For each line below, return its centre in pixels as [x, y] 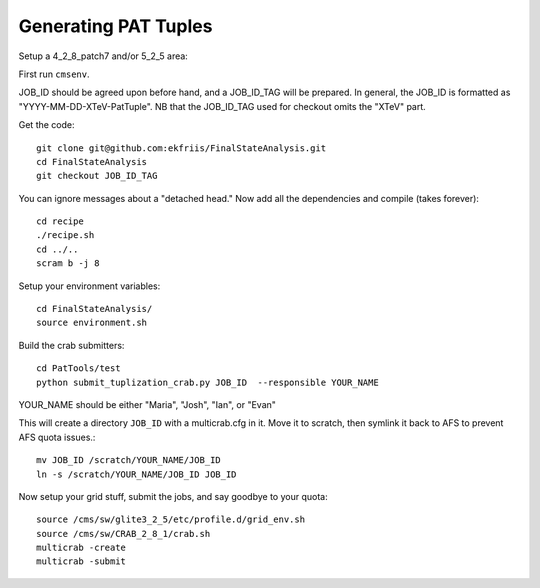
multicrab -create [81, 548]
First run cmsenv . [54, 74]
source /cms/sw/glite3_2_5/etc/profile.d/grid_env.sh [170, 519]
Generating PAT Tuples [115, 26]
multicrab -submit [81, 561]
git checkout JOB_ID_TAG [97, 176]
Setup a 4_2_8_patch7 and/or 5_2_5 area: [103, 56]
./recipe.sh [65, 235]
